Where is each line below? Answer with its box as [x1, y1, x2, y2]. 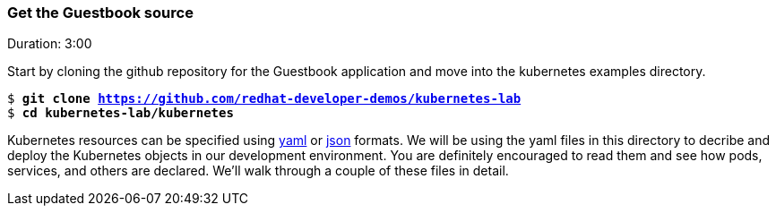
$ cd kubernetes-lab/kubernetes [7, 106, 234, 121]
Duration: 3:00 [7, 36, 92, 52]
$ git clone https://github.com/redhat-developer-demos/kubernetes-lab [7, 91, 522, 106]
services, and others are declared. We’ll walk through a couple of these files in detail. [7, 163, 509, 179]
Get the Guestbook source [7, 4, 194, 21]
